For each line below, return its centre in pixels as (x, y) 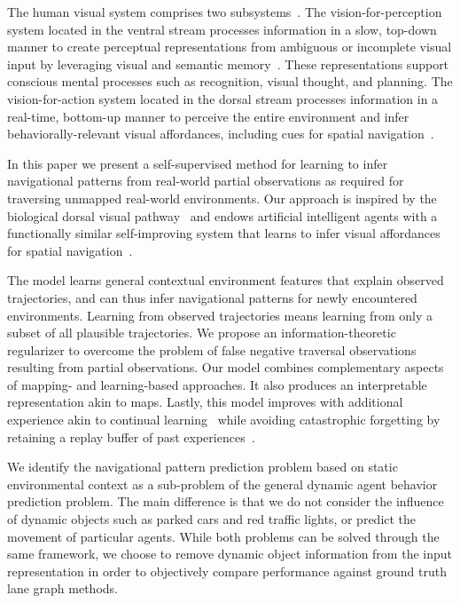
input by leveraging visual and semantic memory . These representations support (228, 63)
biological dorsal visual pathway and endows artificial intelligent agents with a (222, 215)
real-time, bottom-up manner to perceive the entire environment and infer (208, 116)
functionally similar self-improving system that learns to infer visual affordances (224, 233)
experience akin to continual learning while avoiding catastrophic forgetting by (224, 420)
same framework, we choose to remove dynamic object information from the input (230, 554)
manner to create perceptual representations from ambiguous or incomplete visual (230, 47)
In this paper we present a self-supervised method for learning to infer (198, 163)
